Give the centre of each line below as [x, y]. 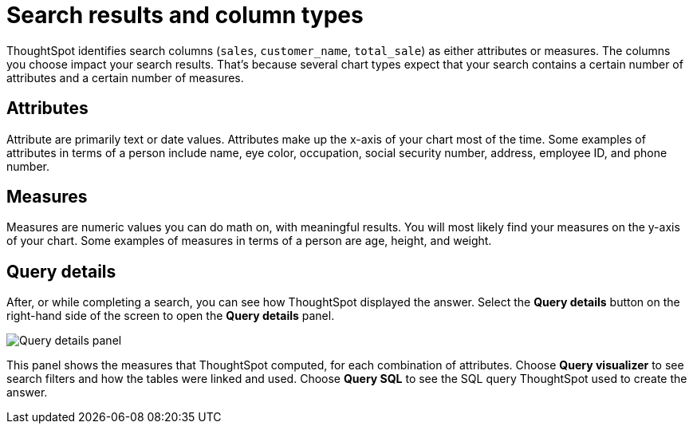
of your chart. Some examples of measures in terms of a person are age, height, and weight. [249, 241]
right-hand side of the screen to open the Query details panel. [171, 316]
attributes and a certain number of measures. [125, 77]
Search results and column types [185, 15]
